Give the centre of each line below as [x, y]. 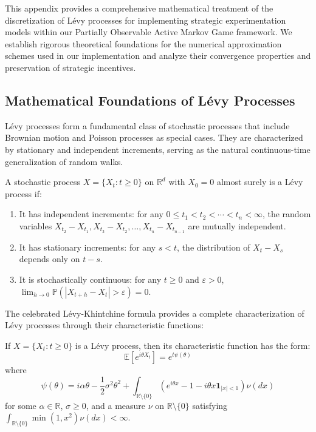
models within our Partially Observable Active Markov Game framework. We [149, 32]
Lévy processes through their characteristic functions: [105, 325]
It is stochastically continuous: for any [90, 279]
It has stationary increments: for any [88, 247]
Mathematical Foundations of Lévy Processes [150, 100]
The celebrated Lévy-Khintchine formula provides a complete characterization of [155, 313]
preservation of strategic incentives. [70, 67]
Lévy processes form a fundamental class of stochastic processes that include [147, 125]
